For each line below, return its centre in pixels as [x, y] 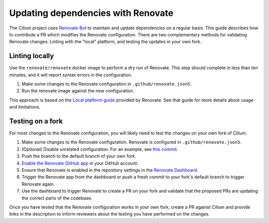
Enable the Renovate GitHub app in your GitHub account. [80, 163]
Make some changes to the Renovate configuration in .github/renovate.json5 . [107, 84]
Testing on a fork [36, 121]
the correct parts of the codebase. [57, 198]
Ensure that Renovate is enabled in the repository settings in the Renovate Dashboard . [110, 170]
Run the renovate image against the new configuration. [78, 91]
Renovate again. [38, 184]
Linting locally [32, 56]
